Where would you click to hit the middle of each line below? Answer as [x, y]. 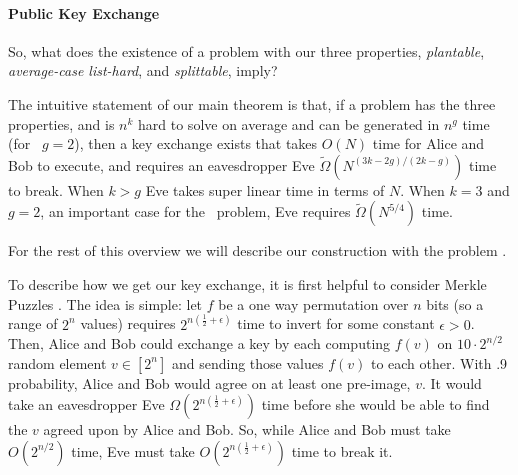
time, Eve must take [133, 450]
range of [33, 323]
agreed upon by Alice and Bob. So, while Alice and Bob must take [247, 429]
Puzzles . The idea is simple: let [105, 303]
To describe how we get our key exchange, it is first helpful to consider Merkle [247, 283]
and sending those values [247, 362]
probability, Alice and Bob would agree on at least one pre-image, [209, 382]
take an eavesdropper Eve [86, 404]
